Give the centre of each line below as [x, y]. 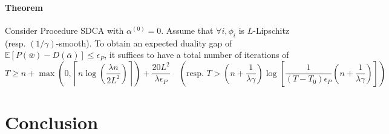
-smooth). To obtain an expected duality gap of [144, 43]
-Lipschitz [271, 30]
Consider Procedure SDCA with [64, 30]
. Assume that [187, 30]
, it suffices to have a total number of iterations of [197, 55]
